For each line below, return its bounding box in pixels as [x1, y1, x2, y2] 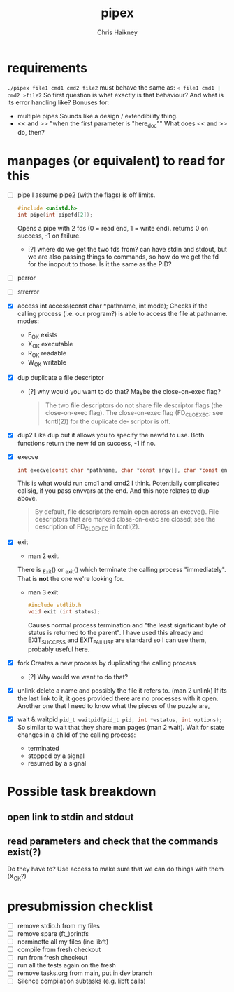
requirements [7, 60, 87, 76]
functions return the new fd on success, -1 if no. [17, 439, 156, 447]
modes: [17, 317, 40, 325]
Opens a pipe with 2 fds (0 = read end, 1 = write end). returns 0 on [17, 224, 209, 233]
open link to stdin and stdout [7, 811, 134, 823]
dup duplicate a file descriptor [17, 373, 105, 381]
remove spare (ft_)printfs [17, 930, 89, 938]
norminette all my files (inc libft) [17, 937, 109, 946]
